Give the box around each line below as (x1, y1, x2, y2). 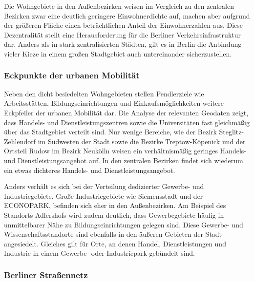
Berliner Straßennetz (4, 268, 88, 281)
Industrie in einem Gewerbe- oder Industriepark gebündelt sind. (4, 248, 195, 258)
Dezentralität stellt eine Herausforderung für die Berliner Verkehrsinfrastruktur (4, 29, 241, 39)
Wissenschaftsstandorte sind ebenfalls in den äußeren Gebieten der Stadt (4, 229, 222, 239)
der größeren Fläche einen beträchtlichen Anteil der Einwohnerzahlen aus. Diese (4, 20, 243, 30)
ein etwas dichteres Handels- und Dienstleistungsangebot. (4, 165, 175, 175)
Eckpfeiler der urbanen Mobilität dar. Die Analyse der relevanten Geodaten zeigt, (4, 107, 249, 117)
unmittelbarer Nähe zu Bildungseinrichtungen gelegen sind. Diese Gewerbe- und (4, 219, 243, 229)
